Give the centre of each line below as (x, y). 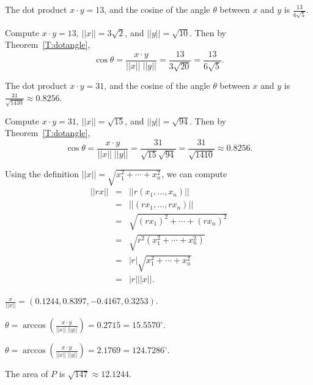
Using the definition (42, 174)
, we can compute (194, 174)
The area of (27, 374)
